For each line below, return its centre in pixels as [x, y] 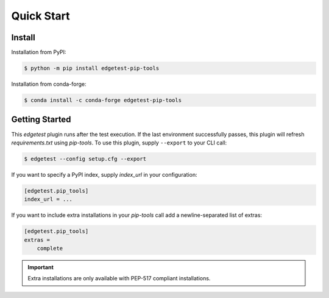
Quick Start [41, 16]
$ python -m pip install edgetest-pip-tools [92, 68]
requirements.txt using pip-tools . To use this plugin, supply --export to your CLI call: [119, 143]
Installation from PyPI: [39, 52]
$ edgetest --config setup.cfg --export [85, 159]
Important [41, 267]
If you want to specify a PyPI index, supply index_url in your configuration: [104, 174]
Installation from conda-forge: [49, 84]
